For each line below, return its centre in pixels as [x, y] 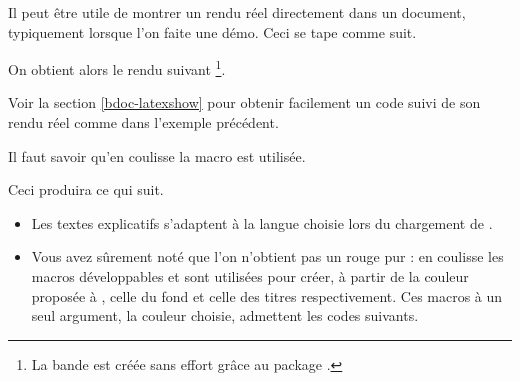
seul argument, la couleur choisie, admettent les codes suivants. [225, 315]
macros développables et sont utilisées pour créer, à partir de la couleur [250, 276]
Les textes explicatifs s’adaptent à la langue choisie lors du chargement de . [262, 222]
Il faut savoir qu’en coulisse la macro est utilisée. [157, 155]
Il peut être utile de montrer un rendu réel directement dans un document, [237, 12]
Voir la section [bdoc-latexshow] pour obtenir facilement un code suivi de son [244, 102]
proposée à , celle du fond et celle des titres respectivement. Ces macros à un [267, 295]
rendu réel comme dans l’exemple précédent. [143, 122]
